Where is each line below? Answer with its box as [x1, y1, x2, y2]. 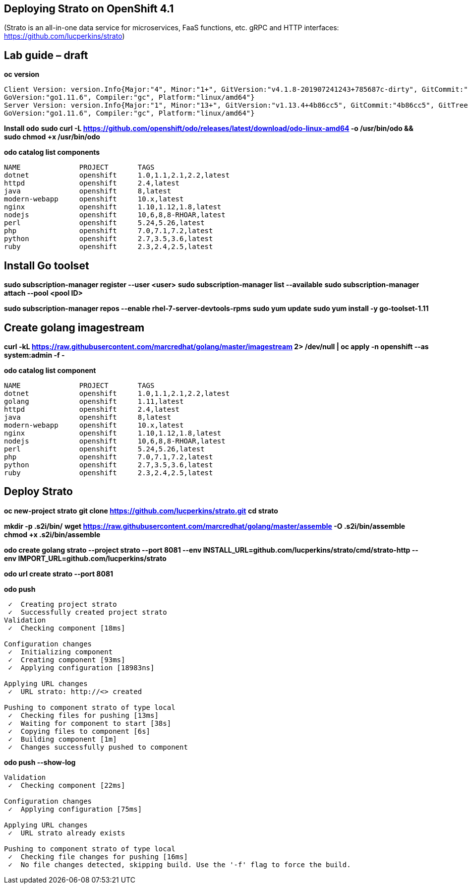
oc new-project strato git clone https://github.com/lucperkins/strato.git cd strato [4, 506, 278, 515]
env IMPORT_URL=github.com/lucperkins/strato [4, 554, 167, 563]
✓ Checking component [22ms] [8, 781, 125, 789]
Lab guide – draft [4, 49, 88, 62]
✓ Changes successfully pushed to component [8, 743, 188, 751]
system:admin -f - [4, 350, 65, 359]
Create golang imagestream [4, 321, 145, 334]
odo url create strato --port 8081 [4, 569, 114, 578]
